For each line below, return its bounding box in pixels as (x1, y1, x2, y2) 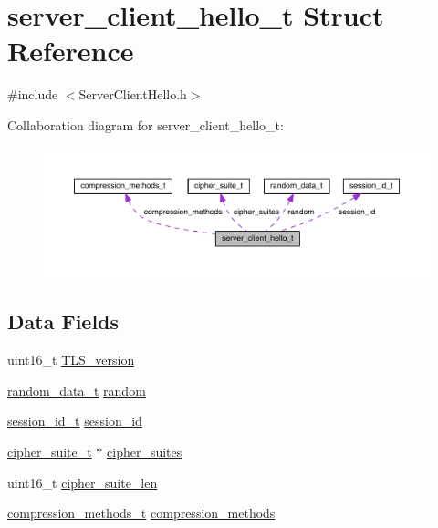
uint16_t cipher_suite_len (7, 472, 158, 492)
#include (7, 85, 58, 104)
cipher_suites (107, 441, 182, 461)
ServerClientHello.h (78, 85, 187, 104)
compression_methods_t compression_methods (7, 503, 276, 523)
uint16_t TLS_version (7, 350, 135, 369)
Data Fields (7, 307, 120, 336)
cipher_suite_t (7, 441, 92, 461)
